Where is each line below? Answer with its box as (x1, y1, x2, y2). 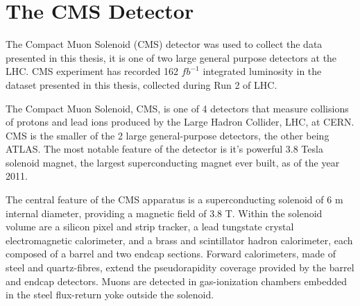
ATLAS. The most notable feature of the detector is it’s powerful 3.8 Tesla (6, 142, 323, 156)
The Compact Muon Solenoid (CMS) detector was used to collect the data (6, 37, 323, 51)
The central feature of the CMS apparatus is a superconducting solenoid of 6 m (6, 192, 343, 207)
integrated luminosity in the (203, 64, 322, 78)
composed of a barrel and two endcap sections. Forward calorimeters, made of (6, 246, 336, 261)
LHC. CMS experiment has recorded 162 (6, 64, 178, 78)
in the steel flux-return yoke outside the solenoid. (6, 287, 214, 302)
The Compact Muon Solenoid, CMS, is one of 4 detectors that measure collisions (6, 101, 349, 115)
